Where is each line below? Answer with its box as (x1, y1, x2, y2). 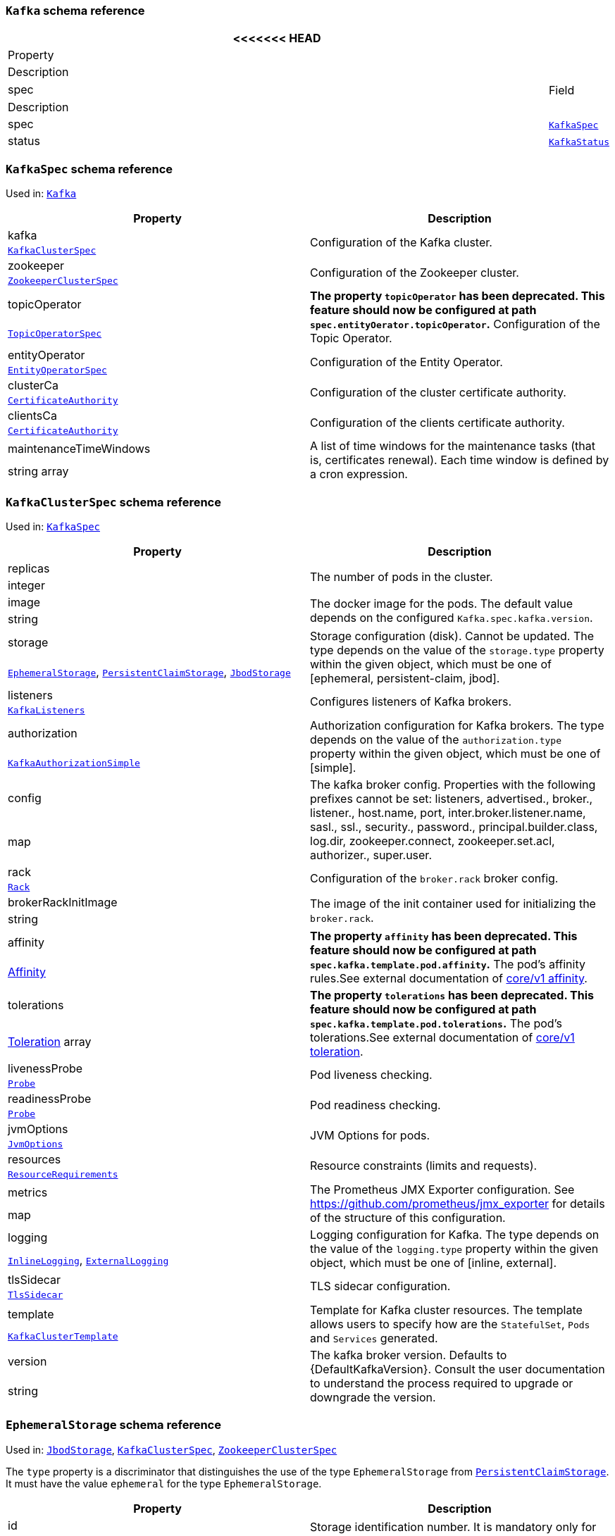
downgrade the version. (310, 1390, 436, 1404)
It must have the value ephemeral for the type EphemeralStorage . (6, 1477, 322, 1490)
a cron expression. (310, 467, 408, 482)
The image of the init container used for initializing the (310, 896, 596, 911)
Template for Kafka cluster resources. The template (310, 1302, 583, 1317)
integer (8, 577, 45, 592)
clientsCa (8, 408, 57, 423)
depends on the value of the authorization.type (310, 732, 562, 747)
